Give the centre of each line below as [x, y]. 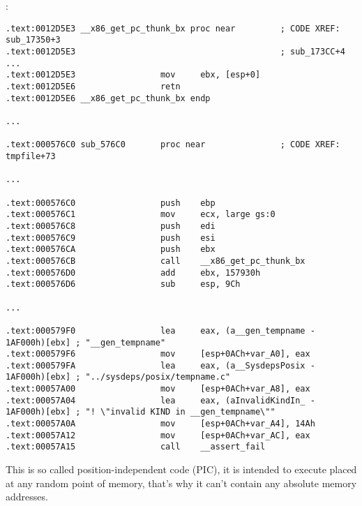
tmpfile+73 [31, 156]
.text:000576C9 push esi [111, 238]
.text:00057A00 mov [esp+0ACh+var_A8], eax [158, 389]
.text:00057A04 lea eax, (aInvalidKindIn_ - [160, 400]
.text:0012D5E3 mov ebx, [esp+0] [133, 75]
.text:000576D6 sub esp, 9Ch [123, 284]
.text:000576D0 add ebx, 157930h [133, 273]
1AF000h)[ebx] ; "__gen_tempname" [86, 342]
